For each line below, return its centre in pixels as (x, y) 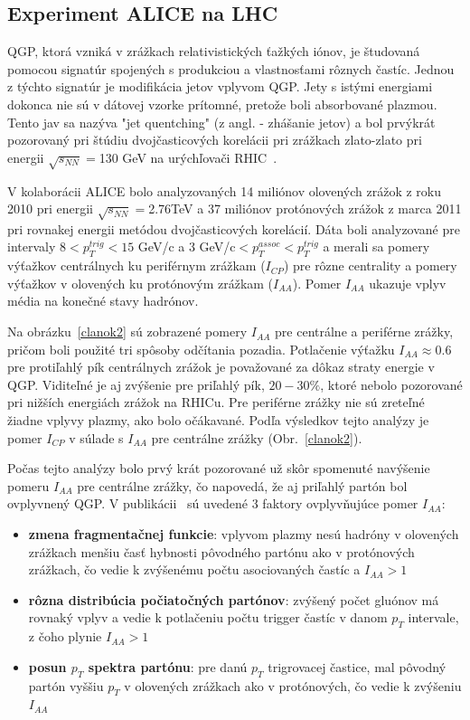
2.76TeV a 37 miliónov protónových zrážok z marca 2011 (305, 208)
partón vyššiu (66, 685)
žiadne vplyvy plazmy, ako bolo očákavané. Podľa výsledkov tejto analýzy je (218, 420)
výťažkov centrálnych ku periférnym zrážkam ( (136, 265)
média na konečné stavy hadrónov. (103, 301)
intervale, (433, 617)
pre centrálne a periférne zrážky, (364, 332)
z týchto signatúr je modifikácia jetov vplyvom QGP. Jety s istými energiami (220, 86)
